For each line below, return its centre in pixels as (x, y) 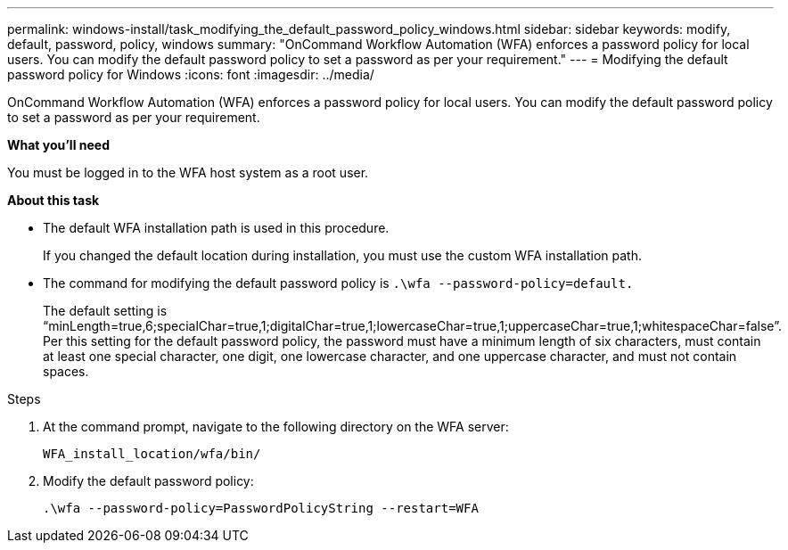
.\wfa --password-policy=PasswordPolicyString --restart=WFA (261, 508)
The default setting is (105, 311)
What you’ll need (58, 145)
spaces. (66, 371)
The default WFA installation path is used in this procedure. (216, 228)
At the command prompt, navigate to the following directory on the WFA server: (276, 427)
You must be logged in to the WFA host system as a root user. (188, 172)
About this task (53, 200)
